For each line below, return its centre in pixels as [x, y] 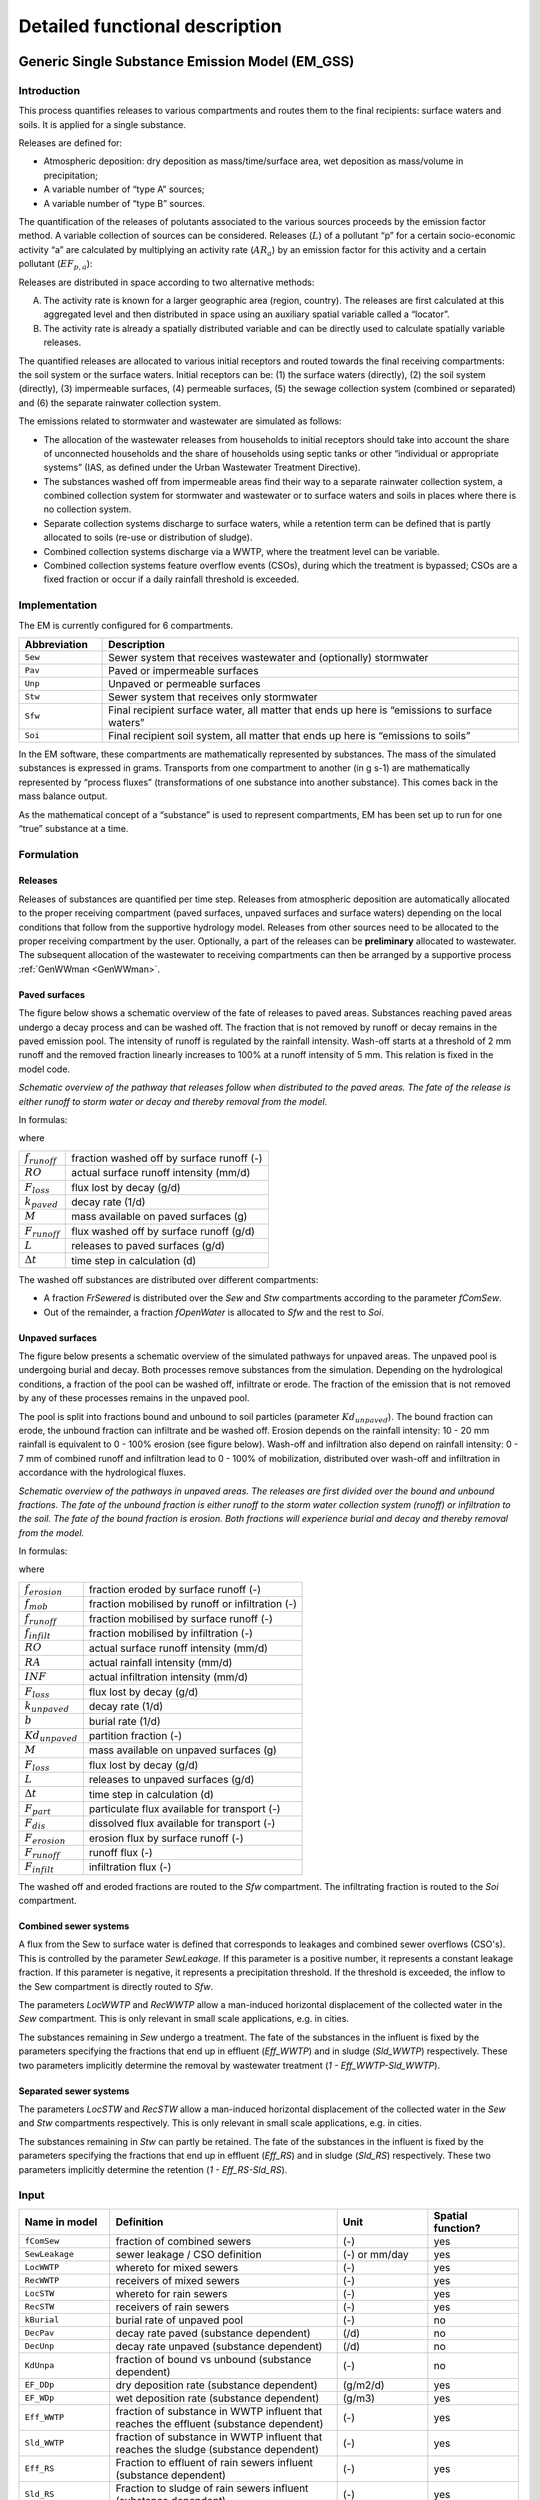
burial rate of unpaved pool [179, 2320]
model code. [44, 1069]
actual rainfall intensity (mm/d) [160, 1663]
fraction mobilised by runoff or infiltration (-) [192, 1604]
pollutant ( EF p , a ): [55, 265]
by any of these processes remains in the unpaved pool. [134, 1398]
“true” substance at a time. [73, 828]
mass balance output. [63, 796]
